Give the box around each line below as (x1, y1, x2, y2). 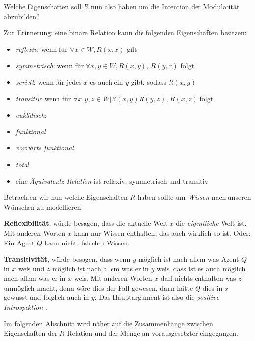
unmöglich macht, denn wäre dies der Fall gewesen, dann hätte (4, 282, 193, 292)
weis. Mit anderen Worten (74, 273, 152, 283)
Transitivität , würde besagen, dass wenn (4, 254, 131, 264)
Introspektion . (4, 302, 47, 312)
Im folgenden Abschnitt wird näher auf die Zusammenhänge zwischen (4, 318, 213, 328)
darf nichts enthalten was (160, 273, 236, 283)
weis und (18, 263, 45, 273)
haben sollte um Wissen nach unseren (137, 192, 251, 202)
